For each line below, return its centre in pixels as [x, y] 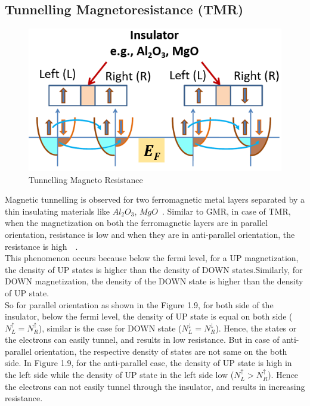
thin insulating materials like [57, 211]
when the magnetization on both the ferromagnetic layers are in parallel [136, 223]
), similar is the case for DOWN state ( [110, 328]
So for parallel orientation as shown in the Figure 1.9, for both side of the [139, 304]
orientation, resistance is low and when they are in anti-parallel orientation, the [150, 234]
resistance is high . [41, 246]
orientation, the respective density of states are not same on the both [161, 351]
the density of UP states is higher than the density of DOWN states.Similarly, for [154, 269]
